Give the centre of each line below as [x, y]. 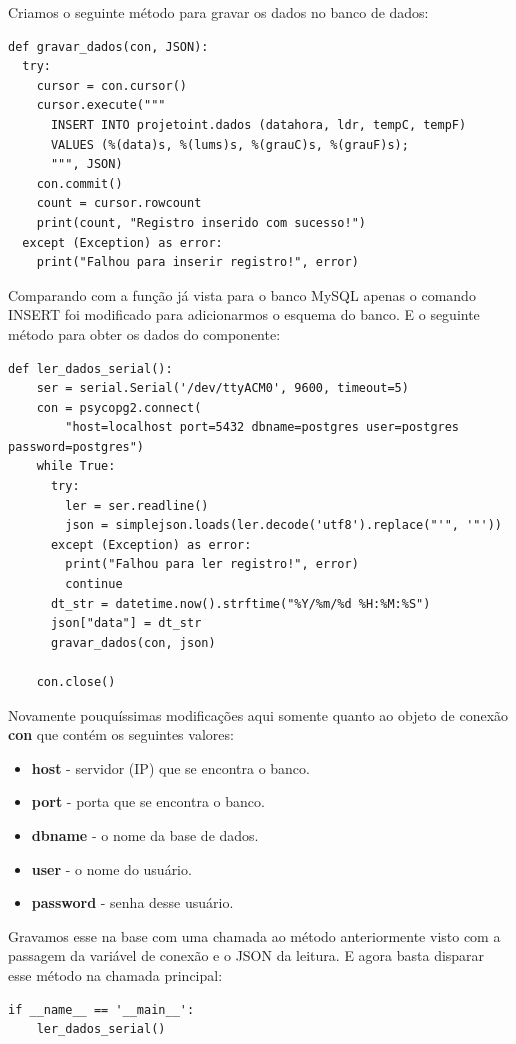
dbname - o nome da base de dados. [145, 834]
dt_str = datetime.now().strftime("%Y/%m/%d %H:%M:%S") [240, 603]
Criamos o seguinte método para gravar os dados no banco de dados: [218, 12]
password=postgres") [76, 446]
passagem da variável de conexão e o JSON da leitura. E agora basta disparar [246, 955]
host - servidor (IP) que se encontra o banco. [170, 767]
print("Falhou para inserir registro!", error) [197, 262]
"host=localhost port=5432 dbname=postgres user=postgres [262, 427]
